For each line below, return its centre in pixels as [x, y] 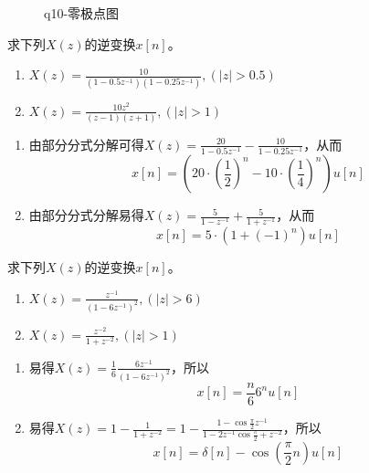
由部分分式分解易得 [86, 215]
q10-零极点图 [82, 13]
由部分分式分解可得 [86, 144]
